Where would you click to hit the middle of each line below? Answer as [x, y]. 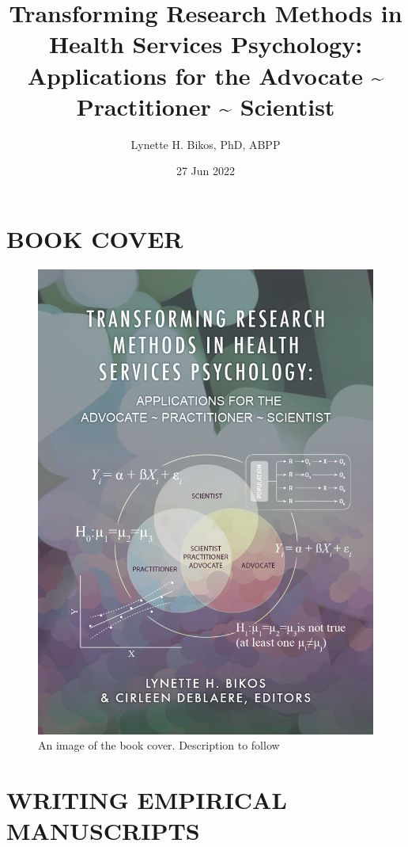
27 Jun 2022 [206, 171]
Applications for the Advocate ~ [206, 75]
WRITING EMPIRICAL [147, 799]
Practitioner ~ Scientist [206, 106]
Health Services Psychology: [206, 44]
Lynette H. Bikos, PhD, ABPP [206, 144]
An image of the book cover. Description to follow [159, 745]
